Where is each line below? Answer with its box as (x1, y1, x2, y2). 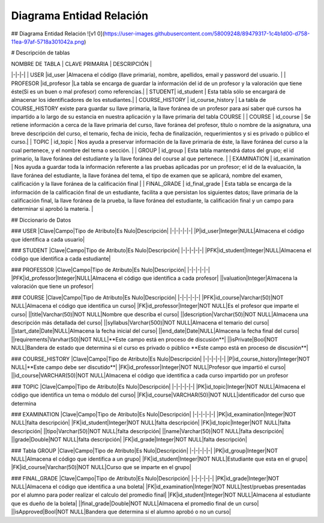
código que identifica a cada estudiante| (11, 255, 111, 262)
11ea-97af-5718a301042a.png (11, 38, 85, 45)
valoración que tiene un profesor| (11, 283, 94, 290)
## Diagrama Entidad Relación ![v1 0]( (11, 30, 105, 37)
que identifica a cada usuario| (11, 235, 85, 243)
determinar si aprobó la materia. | (11, 205, 94, 213)
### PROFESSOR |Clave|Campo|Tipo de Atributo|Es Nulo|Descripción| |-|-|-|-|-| (11, 266, 210, 273)
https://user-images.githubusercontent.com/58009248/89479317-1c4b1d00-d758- (104, 30, 310, 37)
